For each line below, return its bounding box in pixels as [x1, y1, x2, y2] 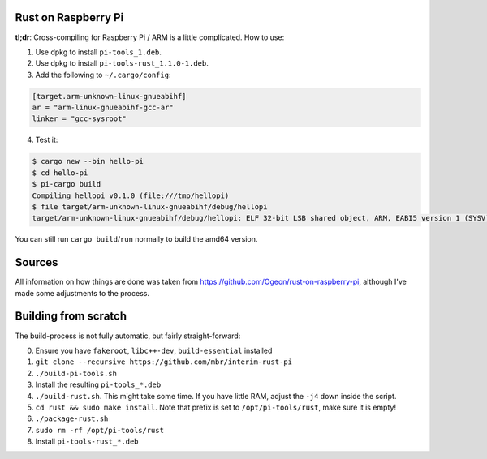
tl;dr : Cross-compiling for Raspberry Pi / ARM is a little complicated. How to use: [15, 32, 285, 42]
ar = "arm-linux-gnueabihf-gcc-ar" [32, 103, 174, 113]
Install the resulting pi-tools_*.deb [35, 380, 162, 389]
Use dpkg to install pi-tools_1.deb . [35, 47, 162, 57]
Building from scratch [15, 309, 127, 324]
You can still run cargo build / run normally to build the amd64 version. [15, 234, 258, 244]
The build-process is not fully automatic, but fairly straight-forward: [15, 331, 241, 341]
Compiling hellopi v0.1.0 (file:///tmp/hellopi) [32, 191, 230, 200]
